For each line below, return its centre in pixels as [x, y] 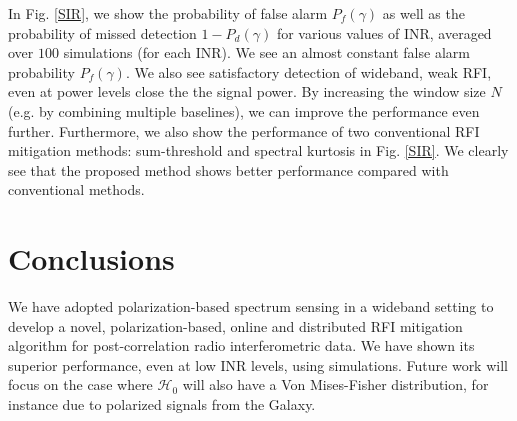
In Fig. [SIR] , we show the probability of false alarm [168, 13]
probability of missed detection [102, 32]
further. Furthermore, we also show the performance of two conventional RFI [244, 130]
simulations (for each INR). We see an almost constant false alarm [266, 52]
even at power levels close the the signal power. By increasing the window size [247, 91]
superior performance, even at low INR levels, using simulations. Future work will [258, 364]
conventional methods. [76, 189]
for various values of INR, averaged [384, 32]
